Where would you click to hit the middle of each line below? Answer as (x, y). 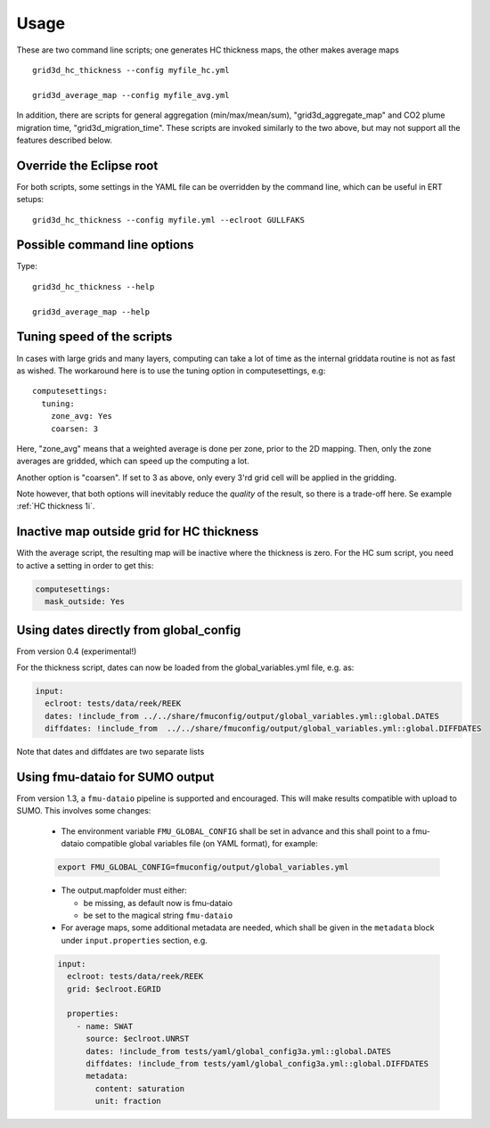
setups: (30, 200)
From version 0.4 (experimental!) (77, 651)
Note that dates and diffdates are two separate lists (110, 752)
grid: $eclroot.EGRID (114, 989)
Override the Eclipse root (87, 165)
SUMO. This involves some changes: (84, 811)
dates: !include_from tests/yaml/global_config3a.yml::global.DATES (239, 1051)
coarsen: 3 (74, 429)
